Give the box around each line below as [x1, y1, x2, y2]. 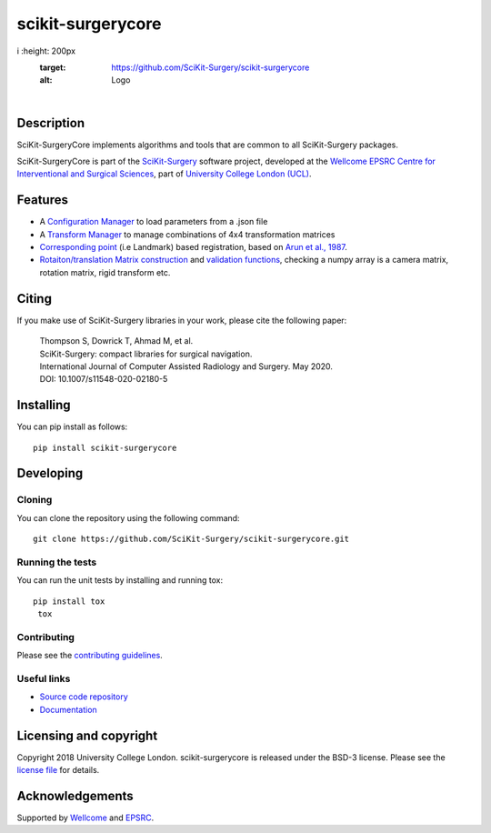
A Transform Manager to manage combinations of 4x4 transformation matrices [39, 228, 336, 240]
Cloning [16, 494, 53, 507]
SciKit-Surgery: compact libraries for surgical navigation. [39, 348, 253, 359]
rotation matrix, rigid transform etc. [39, 266, 171, 277]
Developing [16, 466, 84, 481]
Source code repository [39, 691, 128, 702]
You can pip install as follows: [16, 421, 128, 432]
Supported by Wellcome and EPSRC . [16, 812, 155, 823]
